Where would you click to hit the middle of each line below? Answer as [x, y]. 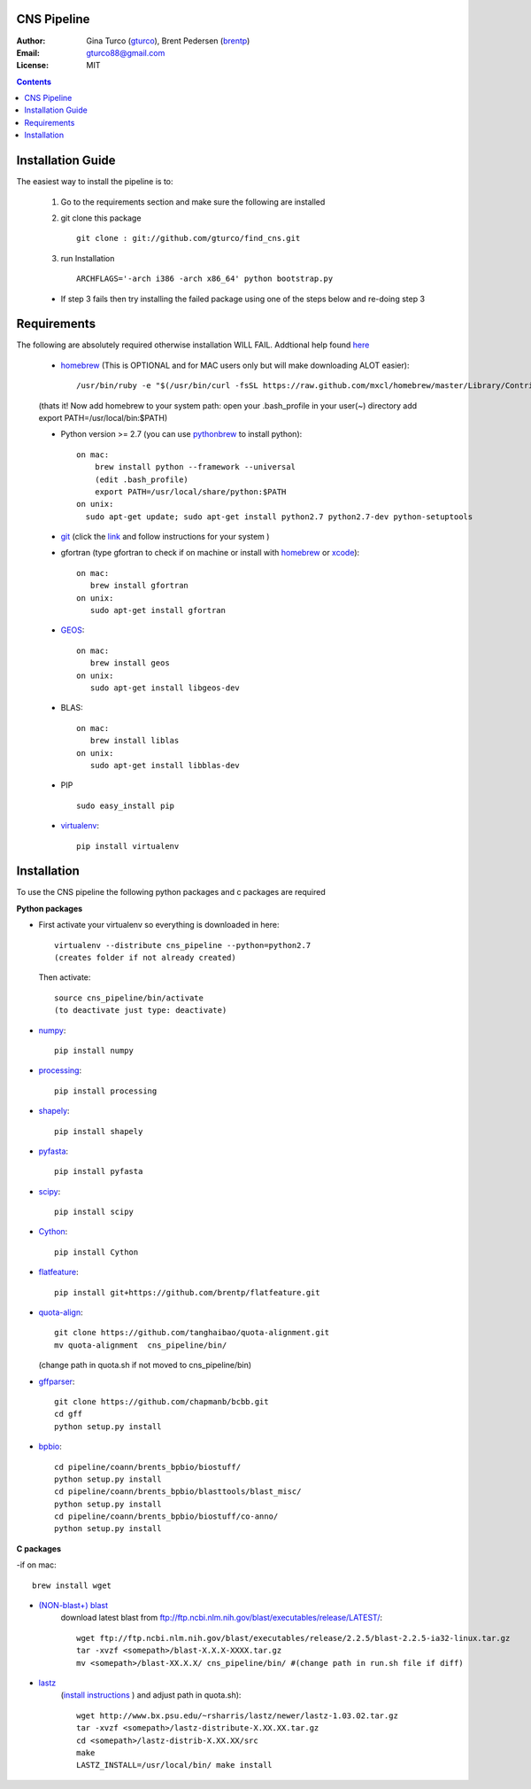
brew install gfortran [139, 586]
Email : [28, 52]
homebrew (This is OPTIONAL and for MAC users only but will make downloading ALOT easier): [235, 365]
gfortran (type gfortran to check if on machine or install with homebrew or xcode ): [210, 553]
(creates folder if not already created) [145, 957]
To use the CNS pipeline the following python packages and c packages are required [171, 892]
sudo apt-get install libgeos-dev [165, 688]
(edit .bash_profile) [142, 479]
